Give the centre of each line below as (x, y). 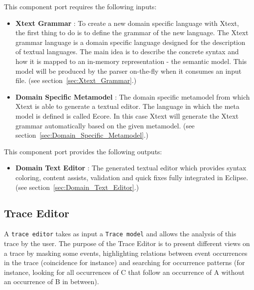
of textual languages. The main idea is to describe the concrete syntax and (127, 52)
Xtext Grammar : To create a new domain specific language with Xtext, (127, 23)
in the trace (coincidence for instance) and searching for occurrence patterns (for (125, 262)
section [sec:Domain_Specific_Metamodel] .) (82, 135)
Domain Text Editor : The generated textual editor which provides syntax (131, 168)
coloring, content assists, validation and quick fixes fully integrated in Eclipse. (132, 177)
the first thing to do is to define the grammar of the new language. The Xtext (132, 32)
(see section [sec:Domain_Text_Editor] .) (77, 187)
